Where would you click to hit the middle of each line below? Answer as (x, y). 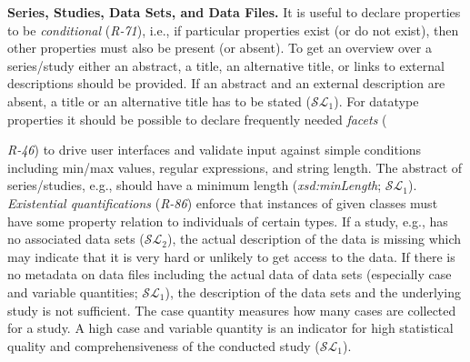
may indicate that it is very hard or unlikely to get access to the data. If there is (231, 256)
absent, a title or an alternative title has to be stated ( (159, 101)
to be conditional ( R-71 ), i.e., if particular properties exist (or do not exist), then (233, 30)
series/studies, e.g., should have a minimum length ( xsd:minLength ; (195, 185)
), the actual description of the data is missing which (315, 239)
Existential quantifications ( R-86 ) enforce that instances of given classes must (223, 202)
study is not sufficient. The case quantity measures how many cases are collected (232, 310)
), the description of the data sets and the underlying (313, 292)
